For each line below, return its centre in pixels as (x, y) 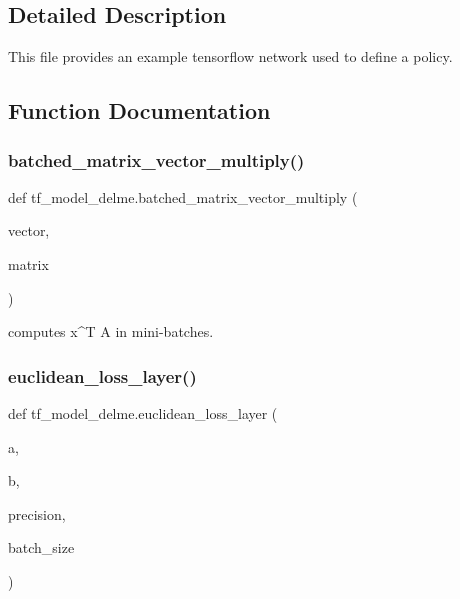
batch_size (41, 547)
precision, (37, 513)
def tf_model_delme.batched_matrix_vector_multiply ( (183, 196)
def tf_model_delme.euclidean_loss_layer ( (143, 412)
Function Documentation (139, 110)
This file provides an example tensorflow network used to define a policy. (230, 56)
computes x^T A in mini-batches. (111, 331)
